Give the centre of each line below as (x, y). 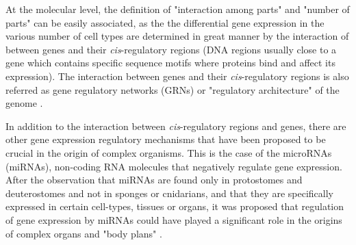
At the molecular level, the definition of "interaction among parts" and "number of (178, 9)
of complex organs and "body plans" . (84, 233)
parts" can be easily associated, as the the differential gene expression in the (165, 22)
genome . (24, 103)
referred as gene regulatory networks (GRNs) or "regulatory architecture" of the (173, 89)
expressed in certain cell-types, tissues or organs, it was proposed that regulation (175, 206)
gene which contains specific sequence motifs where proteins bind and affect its (170, 63)
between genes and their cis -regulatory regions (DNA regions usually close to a (171, 49)
